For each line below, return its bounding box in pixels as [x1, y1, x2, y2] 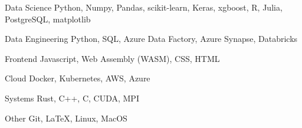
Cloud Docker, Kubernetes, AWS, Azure [5, 72, 150, 84]
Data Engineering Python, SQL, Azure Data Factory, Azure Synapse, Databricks [5, 32, 298, 45]
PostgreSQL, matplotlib [5, 12, 91, 25]
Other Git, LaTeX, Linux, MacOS [5, 111, 127, 124]
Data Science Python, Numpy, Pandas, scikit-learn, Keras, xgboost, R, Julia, [5, 1, 283, 13]
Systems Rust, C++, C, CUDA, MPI [5, 91, 139, 104]
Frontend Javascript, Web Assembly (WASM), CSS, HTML [5, 52, 220, 64]
